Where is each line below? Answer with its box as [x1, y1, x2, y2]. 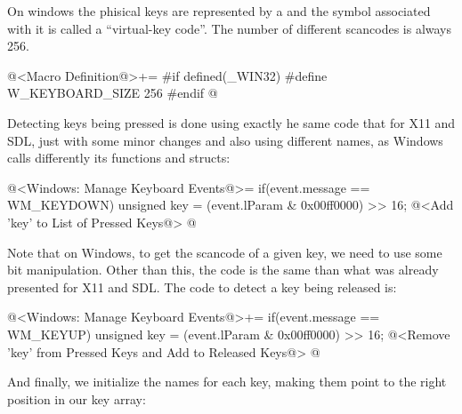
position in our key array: [7, 389, 146, 408]
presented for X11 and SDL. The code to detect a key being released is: [7, 277, 397, 296]
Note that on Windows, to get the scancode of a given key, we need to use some [7, 243, 442, 261]
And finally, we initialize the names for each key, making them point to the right [7, 372, 447, 391]
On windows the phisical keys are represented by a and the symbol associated [7, 2, 431, 20]
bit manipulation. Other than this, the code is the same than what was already [7, 260, 439, 279]
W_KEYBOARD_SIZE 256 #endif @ [7, 84, 218, 102]
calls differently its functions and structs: [7, 148, 231, 167]
